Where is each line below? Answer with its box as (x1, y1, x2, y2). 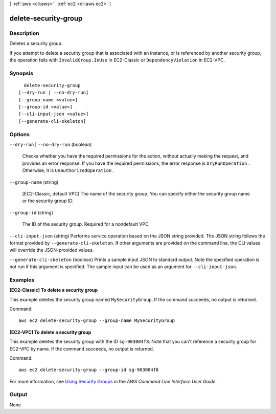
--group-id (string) (9, 209, 54, 215)
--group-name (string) (9, 179, 59, 185)
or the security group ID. (22, 198, 74, 204)
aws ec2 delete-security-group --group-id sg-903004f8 (18, 367, 159, 373)
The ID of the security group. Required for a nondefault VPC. (22, 221, 150, 227)
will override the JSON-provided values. (9, 247, 94, 253)
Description (9, 30, 39, 37)
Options (9, 130, 30, 138)
